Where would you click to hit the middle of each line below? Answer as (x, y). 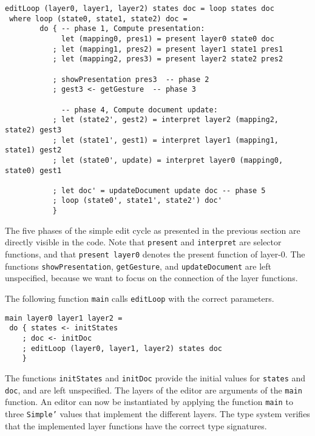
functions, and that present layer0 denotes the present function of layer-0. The (155, 254)
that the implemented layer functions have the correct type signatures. (136, 425)
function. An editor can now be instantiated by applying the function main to (149, 402)
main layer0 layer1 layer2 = (64, 318)
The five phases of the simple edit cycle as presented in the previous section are (153, 230)
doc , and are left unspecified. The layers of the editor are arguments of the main (154, 390)
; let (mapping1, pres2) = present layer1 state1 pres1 (168, 49)
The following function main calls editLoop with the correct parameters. (140, 298)
